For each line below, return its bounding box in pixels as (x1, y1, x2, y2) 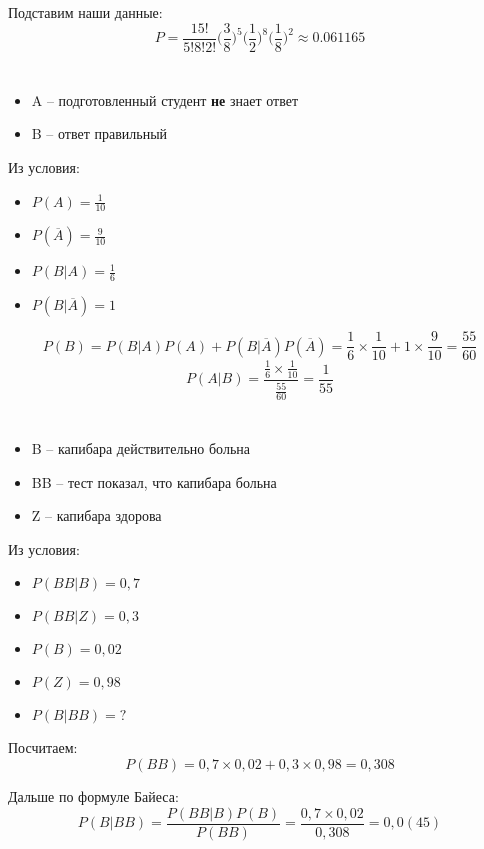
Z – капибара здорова (31, 505, 162, 526)
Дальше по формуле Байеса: (8, 786, 179, 807)
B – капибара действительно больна (31, 438, 250, 459)
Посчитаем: (8, 737, 78, 758)
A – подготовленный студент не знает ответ (31, 89, 298, 110)
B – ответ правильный (31, 123, 168, 144)
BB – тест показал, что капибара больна (31, 471, 277, 492)
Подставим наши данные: (8, 2, 163, 22)
